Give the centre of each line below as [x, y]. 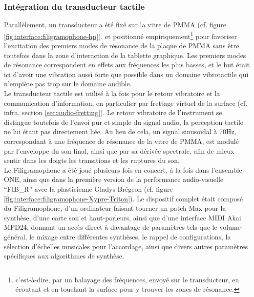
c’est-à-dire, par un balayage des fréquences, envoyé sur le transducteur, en [127, 279]
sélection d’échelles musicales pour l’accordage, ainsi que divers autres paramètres [126, 246]
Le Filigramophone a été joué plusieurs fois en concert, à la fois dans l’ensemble [123, 169]
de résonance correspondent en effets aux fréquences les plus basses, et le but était [127, 65]
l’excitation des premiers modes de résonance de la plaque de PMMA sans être [122, 46]
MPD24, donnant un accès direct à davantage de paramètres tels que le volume [122, 227]
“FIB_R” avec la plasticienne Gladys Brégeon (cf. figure [88, 188]
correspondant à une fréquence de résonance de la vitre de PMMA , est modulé [121, 141]
